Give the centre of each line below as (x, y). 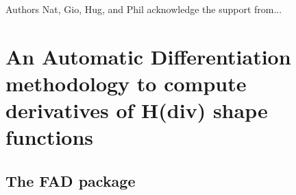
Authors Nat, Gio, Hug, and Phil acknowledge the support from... (144, 9)
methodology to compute (126, 83)
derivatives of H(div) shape (137, 110)
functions (50, 137)
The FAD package (71, 180)
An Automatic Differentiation (148, 56)
